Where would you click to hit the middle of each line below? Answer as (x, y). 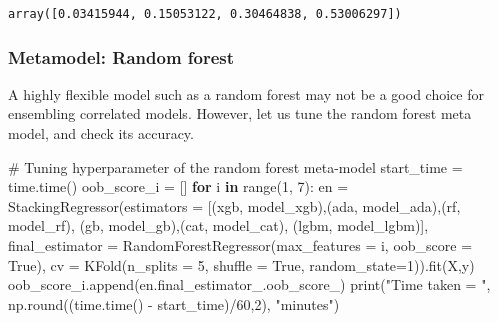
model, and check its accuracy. (101, 133)
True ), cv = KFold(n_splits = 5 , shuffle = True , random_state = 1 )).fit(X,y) (241, 264)
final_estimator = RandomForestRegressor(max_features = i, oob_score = (240, 245)
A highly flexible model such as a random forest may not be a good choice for (246, 93)
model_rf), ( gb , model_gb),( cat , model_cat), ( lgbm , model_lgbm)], (218, 225)
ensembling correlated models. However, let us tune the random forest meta (240, 113)
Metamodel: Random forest (121, 56)
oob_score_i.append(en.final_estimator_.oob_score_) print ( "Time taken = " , (249, 284)
